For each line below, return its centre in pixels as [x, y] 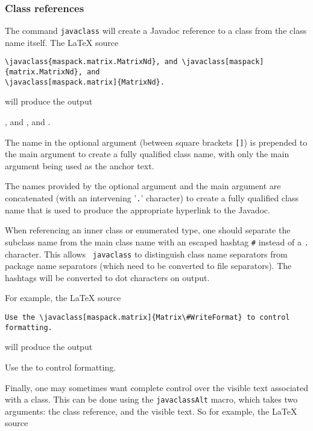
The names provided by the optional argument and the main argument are [143, 186]
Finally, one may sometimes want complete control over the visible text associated [157, 387]
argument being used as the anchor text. [80, 165]
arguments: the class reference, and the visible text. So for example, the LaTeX [151, 411]
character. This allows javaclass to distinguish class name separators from [146, 254]
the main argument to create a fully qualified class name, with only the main [147, 154]
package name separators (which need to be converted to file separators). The [148, 266]
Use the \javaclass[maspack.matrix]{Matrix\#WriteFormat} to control [147, 317]
